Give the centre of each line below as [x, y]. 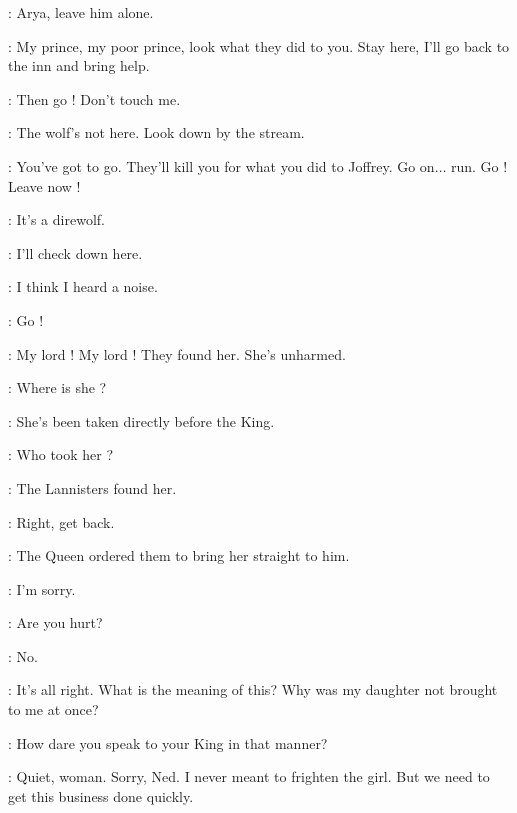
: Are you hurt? [55, 622]
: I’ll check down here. [75, 252]
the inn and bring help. [79, 65]
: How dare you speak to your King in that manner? [168, 742]
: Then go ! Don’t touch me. [94, 98]
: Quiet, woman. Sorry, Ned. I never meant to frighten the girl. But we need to [249, 776]
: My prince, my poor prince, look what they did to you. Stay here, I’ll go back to [259, 45]
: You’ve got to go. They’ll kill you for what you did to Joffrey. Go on [221, 165]
